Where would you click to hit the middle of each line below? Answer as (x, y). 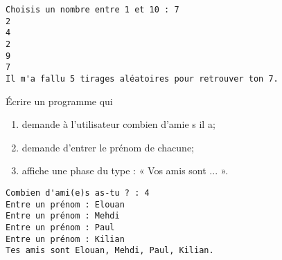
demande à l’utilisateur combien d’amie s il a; (118, 124)
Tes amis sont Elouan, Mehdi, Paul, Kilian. (110, 251)
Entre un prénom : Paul (60, 227)
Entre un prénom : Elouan (65, 204)
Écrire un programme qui (59, 101)
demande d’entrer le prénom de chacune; (108, 147)
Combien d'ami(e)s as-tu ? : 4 (78, 193)
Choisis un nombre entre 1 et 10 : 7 (92, 10)
